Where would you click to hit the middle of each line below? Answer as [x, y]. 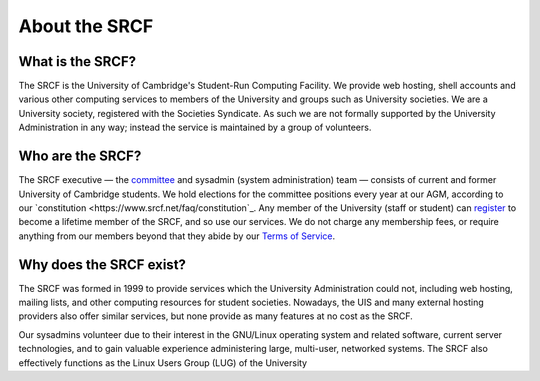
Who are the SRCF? [80, 156]
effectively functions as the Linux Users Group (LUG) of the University [163, 362]
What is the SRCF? [77, 61]
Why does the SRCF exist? [102, 264]
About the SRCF [86, 26]
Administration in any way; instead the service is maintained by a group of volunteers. [195, 127]
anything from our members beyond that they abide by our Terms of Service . [177, 236]
